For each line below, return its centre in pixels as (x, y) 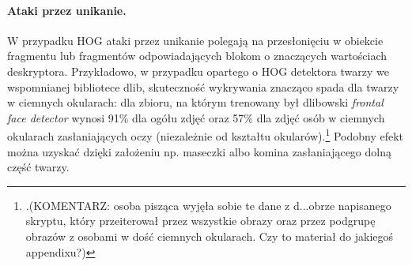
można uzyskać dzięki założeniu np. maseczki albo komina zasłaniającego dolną (199, 151)
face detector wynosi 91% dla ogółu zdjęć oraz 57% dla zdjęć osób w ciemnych (196, 117)
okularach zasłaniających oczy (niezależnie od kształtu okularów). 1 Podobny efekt (206, 135)
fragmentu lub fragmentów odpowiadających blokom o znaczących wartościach (197, 56)
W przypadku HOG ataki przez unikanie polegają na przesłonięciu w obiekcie (195, 40)
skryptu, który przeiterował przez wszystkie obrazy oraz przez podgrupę (200, 221)
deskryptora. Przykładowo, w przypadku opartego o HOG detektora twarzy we (198, 71)
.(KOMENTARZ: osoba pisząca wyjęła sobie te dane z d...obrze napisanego (208, 205)
